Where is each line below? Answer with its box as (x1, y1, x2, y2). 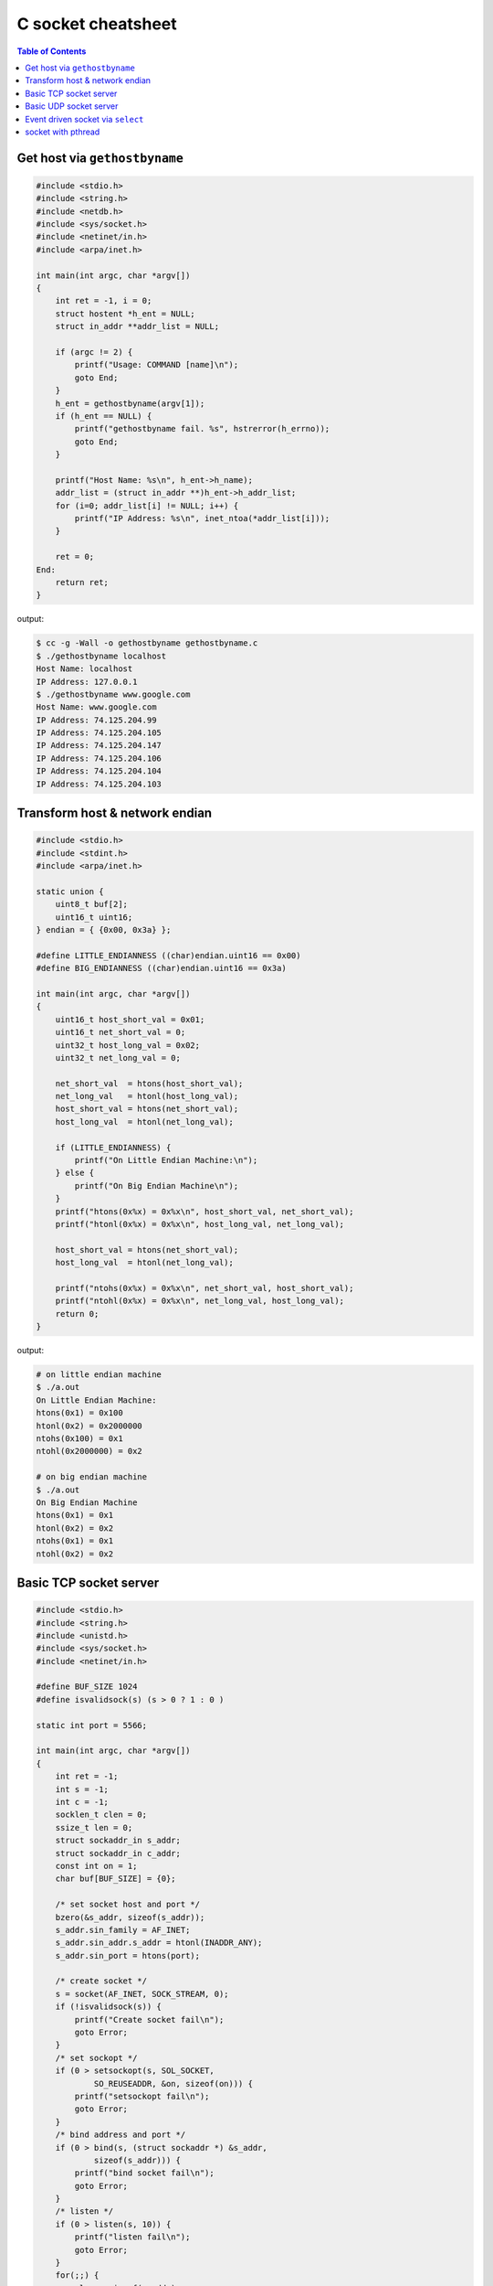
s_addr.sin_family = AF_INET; (55, 1925, 191, 1935)
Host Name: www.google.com (36, 702, 157, 712)
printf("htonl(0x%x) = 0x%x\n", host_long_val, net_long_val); (55, 1219, 345, 1229)
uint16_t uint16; (55, 912, 133, 923)
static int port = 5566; (36, 1720, 148, 1730)
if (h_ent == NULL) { (55, 411, 152, 421)
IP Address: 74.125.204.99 (36, 714, 157, 725)
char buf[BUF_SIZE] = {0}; (55, 1874, 177, 1884)
